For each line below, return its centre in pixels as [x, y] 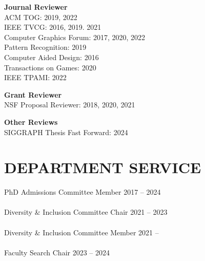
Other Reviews [31, 122]
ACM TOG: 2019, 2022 [41, 17]
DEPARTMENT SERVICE [103, 167]
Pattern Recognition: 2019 [45, 47]
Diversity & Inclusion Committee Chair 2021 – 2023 [86, 212]
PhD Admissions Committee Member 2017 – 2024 [83, 192]
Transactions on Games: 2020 [50, 67]
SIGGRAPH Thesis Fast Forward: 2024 [66, 132]
